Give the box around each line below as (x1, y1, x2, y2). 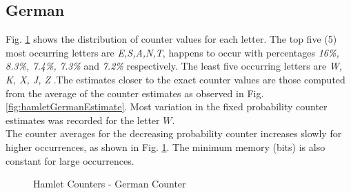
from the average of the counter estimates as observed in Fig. (6, 85, 264, 100)
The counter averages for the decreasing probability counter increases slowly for (6, 126, 342, 141)
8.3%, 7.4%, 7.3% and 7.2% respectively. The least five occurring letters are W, (6, 59, 343, 73)
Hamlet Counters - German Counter (33, 176, 186, 191)
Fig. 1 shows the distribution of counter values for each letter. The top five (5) (6, 32, 337, 46)
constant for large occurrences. (6, 153, 134, 167)
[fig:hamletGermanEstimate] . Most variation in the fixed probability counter (6, 99, 328, 114)
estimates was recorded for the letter (6, 112, 160, 127)
